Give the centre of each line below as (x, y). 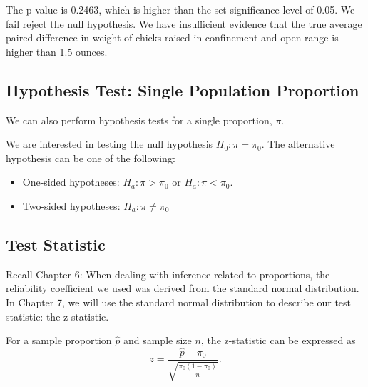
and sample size (157, 340)
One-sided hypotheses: (71, 182)
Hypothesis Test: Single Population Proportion (183, 90)
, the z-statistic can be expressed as (278, 340)
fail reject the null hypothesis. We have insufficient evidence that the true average (184, 23)
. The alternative (298, 144)
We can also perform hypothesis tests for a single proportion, (139, 120)
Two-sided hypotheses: (71, 205)
